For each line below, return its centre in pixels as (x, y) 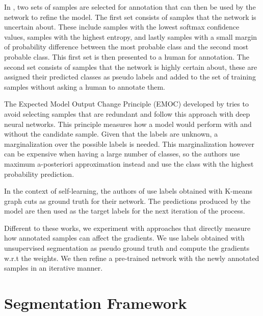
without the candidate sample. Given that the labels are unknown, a (111, 134)
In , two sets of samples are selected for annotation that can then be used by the (130, 7)
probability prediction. (39, 174)
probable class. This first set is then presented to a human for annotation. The (127, 56)
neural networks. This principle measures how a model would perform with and (128, 124)
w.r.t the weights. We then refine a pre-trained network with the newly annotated (132, 258)
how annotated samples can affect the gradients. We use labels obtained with (124, 238)
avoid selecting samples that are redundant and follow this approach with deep (127, 113)
